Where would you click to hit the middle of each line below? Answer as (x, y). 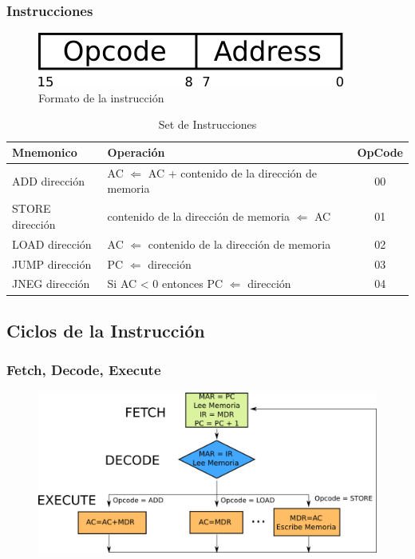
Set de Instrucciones (207, 124)
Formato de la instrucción (101, 97)
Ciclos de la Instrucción (106, 330)
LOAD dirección (52, 244)
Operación (136, 152)
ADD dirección (49, 180)
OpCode (380, 152)
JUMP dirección (52, 264)
